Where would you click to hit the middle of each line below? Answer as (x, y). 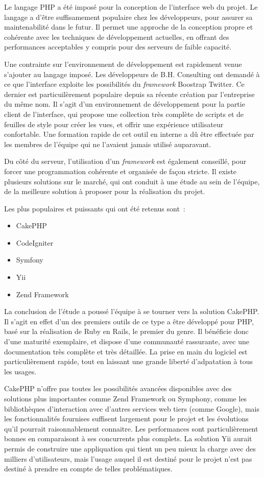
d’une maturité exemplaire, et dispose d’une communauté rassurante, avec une (127, 341)
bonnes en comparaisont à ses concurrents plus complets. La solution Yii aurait (128, 438)
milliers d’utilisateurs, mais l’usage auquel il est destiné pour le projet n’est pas (128, 458)
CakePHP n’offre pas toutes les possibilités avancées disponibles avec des (118, 388)
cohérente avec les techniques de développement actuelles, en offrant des (117, 37)
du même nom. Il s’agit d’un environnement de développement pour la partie (125, 104)
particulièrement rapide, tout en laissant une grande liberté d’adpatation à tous (128, 361)
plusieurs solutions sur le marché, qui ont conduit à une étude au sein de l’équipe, (132, 181)
